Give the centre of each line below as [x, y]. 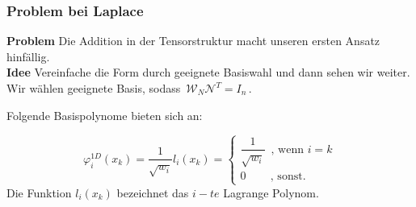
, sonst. [288, 177]
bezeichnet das [153, 192]
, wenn [287, 149]
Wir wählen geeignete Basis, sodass [94, 88]
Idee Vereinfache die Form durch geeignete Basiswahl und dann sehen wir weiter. [208, 72]
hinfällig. [28, 56]
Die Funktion [39, 192]
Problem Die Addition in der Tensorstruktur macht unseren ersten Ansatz [193, 41]
